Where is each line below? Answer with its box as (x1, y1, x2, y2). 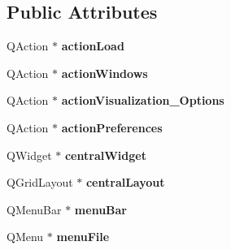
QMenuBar (7, 200, 62, 218)
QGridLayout (7, 174, 73, 191)
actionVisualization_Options (61, 92, 224, 109)
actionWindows (61, 64, 148, 81)
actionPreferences (61, 119, 163, 136)
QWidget (7, 146, 52, 163)
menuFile (56, 228, 110, 245)
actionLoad (61, 37, 124, 54)
